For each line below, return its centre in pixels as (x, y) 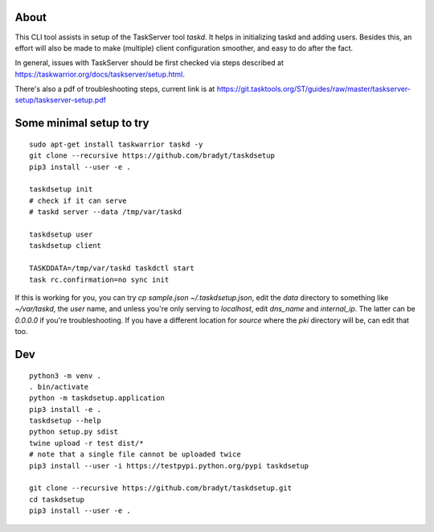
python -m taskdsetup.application (97, 398)
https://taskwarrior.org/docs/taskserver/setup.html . (100, 74)
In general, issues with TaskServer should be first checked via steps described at (149, 63)
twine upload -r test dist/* (86, 443)
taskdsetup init (61, 190)
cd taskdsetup (57, 499)
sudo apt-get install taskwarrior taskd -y (116, 144)
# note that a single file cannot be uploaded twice (135, 454)
